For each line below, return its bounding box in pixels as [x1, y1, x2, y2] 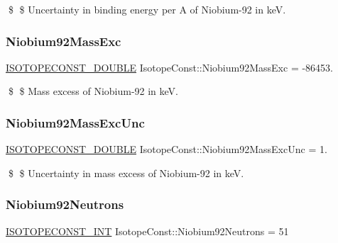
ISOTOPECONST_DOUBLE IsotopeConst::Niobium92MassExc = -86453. [6, 60, 333, 74]
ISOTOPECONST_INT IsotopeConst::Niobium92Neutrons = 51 [6, 223, 289, 238]
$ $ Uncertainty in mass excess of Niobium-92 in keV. [8, 165, 244, 180]
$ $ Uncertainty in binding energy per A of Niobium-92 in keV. [8, 2, 286, 16]
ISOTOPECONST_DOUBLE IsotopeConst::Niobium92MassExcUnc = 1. [6, 142, 327, 157]
